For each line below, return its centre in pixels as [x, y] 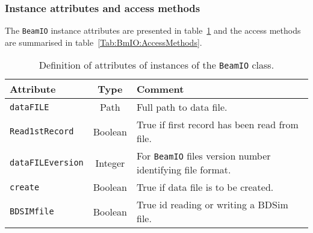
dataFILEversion [47, 163]
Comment [160, 89]
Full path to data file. [182, 107]
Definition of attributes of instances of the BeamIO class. [156, 65]
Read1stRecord [42, 132]
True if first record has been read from [218, 125]
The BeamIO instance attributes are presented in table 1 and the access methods [153, 30]
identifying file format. [184, 170]
